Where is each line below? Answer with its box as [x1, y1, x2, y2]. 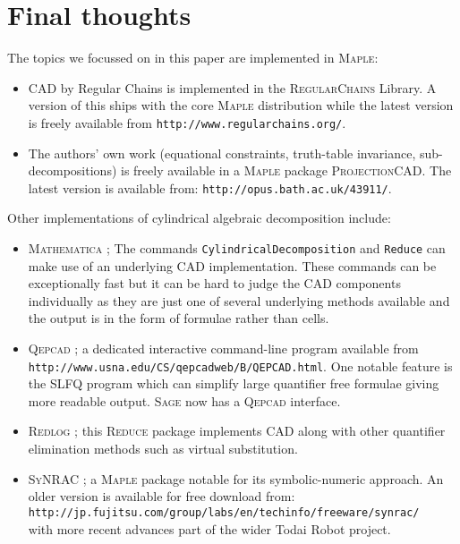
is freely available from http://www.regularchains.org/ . [28, 113, 346, 132]
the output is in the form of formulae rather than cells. [28, 309, 329, 327]
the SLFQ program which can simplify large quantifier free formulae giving [28, 374, 439, 393]
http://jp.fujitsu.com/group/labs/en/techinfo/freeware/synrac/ [28, 506, 420, 519]
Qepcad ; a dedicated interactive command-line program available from [28, 339, 419, 358]
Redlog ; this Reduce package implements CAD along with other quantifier [28, 421, 446, 440]
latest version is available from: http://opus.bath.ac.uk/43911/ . [28, 178, 392, 197]
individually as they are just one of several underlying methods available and [28, 291, 450, 310]
